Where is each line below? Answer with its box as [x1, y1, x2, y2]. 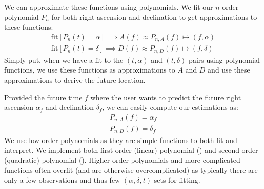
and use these [208, 64, 250, 75]
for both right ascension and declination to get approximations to [51, 11, 257, 22]
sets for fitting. [154, 175, 200, 185]
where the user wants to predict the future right [90, 91, 241, 102]
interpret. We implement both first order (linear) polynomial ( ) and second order [4, 145, 258, 155]
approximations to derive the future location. [4, 74, 146, 85]
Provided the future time [4, 91, 83, 102]
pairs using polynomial [189, 54, 260, 65]
